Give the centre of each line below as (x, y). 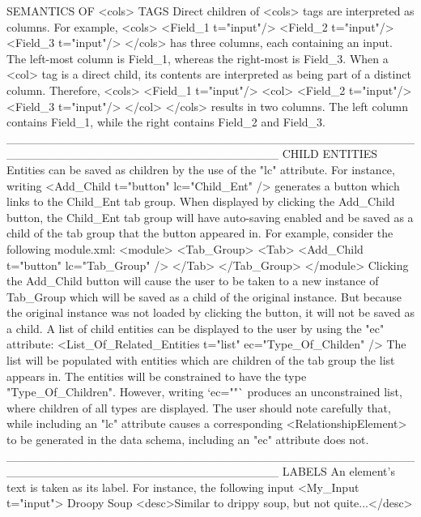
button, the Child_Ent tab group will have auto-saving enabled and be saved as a (210, 217)
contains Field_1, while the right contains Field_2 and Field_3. (166, 122)
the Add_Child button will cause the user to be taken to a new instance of (193, 281)
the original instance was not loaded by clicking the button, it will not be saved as (210, 312)
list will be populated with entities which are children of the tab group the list (201, 360)
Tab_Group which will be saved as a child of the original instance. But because (204, 296)
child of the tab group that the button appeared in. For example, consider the (200, 233)
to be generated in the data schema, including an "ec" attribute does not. (188, 440)
